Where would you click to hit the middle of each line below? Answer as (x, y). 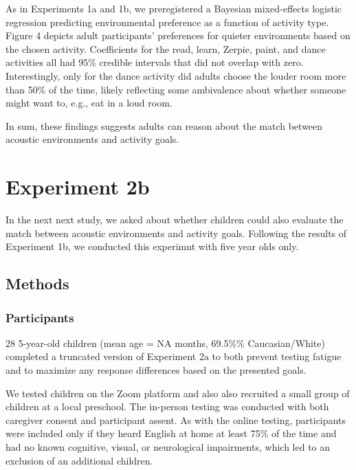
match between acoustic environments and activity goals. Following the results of (176, 233)
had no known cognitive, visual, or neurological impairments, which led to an (168, 447)
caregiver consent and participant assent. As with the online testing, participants (176, 419)
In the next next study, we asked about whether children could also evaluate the (175, 220)
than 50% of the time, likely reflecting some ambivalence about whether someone (176, 89)
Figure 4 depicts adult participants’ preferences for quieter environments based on (178, 35)
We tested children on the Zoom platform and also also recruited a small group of (178, 393)
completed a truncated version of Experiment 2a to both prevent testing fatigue (174, 356)
